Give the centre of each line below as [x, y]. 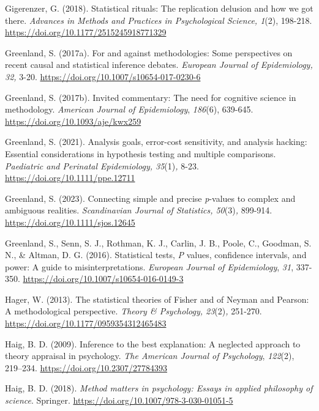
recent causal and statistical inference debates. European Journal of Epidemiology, [159, 65]
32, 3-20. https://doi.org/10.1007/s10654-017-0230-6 [103, 76]
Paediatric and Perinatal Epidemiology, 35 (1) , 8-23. [102, 165]
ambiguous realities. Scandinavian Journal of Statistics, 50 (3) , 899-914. [139, 210]
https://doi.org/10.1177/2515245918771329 [86, 32]
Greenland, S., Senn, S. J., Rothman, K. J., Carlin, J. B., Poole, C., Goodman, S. [158, 243]
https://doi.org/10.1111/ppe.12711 [70, 178]
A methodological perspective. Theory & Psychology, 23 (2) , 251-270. [133, 311]
